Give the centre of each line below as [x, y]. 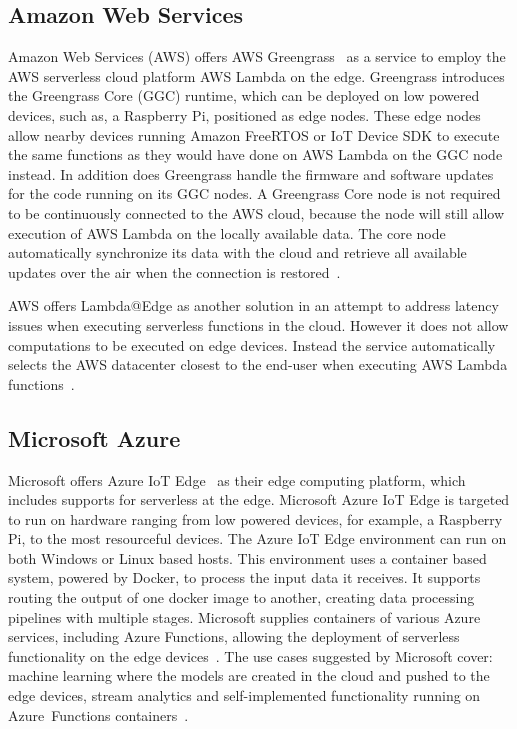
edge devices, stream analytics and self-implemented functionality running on [244, 695]
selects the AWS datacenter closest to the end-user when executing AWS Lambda [258, 364]
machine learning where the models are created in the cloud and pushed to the [249, 675]
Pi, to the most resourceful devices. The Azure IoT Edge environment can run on [257, 538]
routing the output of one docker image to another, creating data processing [241, 597]
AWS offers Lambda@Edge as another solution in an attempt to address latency [253, 305]
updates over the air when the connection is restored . [174, 271]
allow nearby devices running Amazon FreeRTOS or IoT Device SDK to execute [254, 134]
